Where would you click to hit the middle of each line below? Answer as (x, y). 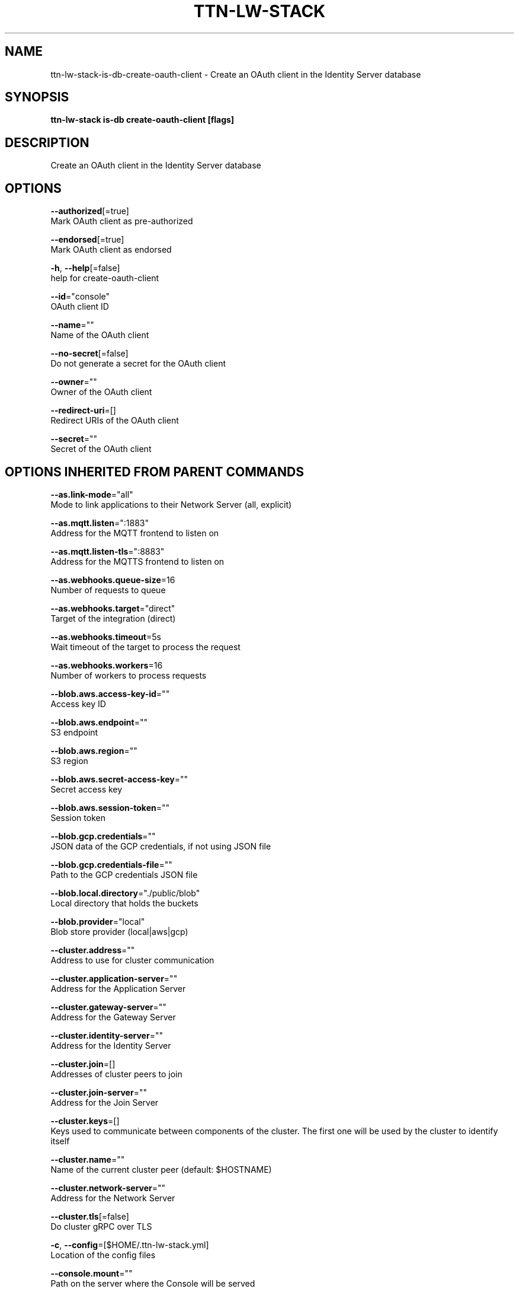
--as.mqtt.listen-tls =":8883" (108, 551)
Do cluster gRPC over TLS (101, 1226)
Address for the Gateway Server (113, 1017)
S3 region (69, 760)
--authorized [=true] (90, 211)
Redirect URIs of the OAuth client (115, 421)
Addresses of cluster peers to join (116, 1074)
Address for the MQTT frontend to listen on (135, 533)
